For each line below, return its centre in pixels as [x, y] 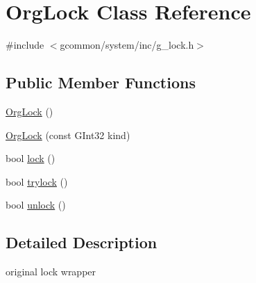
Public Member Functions [101, 82]
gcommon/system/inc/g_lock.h [127, 45]
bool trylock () [37, 181]
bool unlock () [36, 205]
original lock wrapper [51, 272]
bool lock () [31, 158]
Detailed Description [82, 242]
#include [25, 45]
